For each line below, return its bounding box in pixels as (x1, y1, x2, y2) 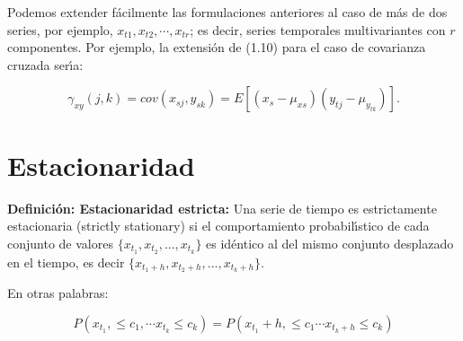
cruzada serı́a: (7, 55, 84, 74)
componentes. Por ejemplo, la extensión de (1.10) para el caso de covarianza (7, 38, 426, 57)
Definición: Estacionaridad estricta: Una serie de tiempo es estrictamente (7, 198, 437, 217)
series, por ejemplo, (7, 20, 113, 39)
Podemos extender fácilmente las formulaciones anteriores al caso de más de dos (7, 3, 448, 21)
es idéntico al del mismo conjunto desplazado (206, 233, 454, 252)
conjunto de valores (7, 233, 113, 252)
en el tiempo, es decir (7, 252, 125, 271)
